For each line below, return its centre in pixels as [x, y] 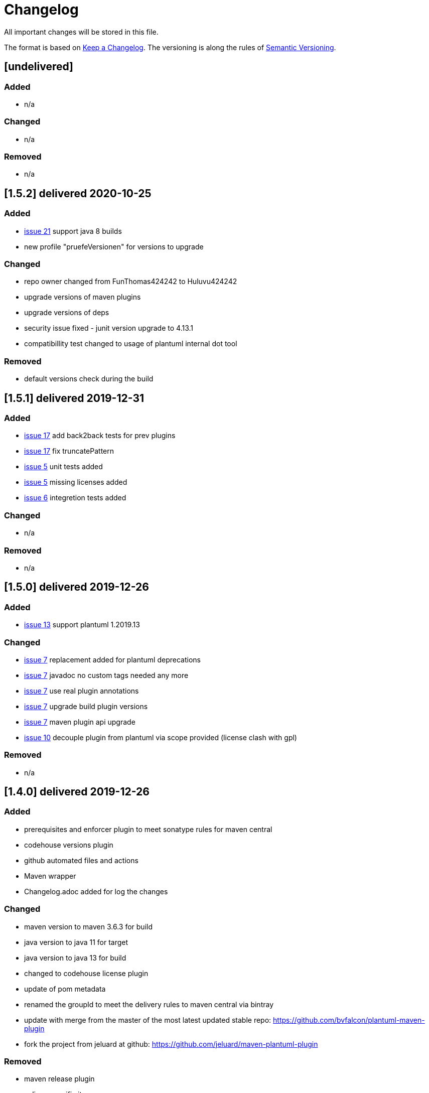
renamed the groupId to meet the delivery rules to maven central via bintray [149, 1004]
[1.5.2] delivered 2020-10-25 [78, 193]
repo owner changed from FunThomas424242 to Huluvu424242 [131, 282]
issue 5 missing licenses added [76, 482]
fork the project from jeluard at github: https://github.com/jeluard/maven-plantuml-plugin [171, 1044]
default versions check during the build [89, 379]
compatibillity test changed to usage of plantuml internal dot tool [131, 344]
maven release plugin [59, 1079]
